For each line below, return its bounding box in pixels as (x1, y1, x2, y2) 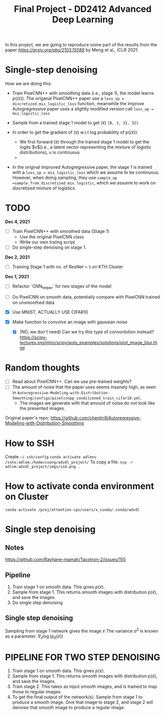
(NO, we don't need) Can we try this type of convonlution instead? (19, 329, 154, 335)
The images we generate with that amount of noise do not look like (19, 400, 155, 406)
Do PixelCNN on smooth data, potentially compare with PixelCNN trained (12, 294, 160, 300)
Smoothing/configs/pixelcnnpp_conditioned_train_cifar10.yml (12, 396, 141, 401)
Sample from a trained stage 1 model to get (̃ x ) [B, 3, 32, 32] (12, 120, 139, 126)
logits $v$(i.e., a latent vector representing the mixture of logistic (19, 144, 152, 150)
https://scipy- (19, 335, 47, 340)
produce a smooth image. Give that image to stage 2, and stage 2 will (12, 699, 154, 705)
